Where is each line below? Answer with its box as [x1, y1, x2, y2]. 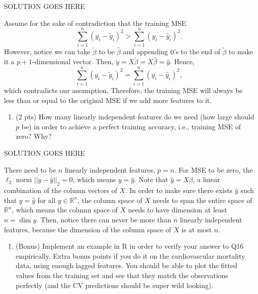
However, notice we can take [4, 46, 90, 57]
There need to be [4, 164, 56, 175]
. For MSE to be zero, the [174, 164, 253, 175]
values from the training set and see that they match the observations [15, 270, 228, 280]
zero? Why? [15, 131, 52, 141]
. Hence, [170, 56, 195, 67]
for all [37, 195, 56, 205]
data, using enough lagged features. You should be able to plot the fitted [15, 260, 237, 271]
